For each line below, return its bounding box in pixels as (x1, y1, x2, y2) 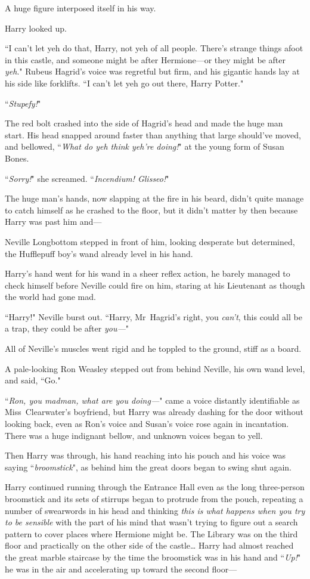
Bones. (5, 151, 29, 164)
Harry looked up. (5, 21, 67, 34)
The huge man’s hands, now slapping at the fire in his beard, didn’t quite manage (5, 192, 304, 205)
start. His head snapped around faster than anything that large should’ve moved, (5, 128, 301, 141)
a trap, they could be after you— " (5, 322, 129, 335)
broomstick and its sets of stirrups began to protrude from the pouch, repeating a (5, 493, 303, 504)
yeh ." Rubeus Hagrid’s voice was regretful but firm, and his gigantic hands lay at (5, 65, 300, 78)
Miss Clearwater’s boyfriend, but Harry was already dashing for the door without (5, 405, 303, 418)
